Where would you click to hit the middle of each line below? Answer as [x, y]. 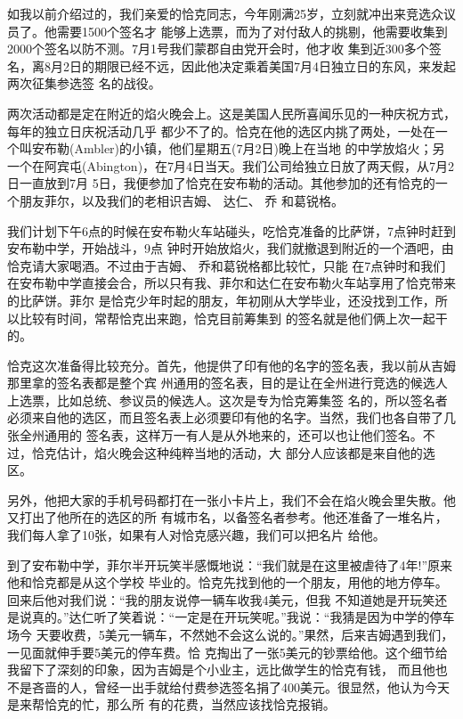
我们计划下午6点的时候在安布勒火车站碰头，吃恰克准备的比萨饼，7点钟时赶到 [231, 230]
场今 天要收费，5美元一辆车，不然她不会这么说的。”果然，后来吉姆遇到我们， [231, 634]
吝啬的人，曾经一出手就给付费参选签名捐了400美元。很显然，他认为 [228, 686]
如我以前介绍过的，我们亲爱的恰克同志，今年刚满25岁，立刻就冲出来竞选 [219, 13]
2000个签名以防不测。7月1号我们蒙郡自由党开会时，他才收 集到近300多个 [218, 49]
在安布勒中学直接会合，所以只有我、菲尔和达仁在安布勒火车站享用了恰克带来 [231, 283]
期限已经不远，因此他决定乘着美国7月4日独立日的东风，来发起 [275, 65]
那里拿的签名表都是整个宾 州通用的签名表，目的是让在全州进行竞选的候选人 [227, 383]
